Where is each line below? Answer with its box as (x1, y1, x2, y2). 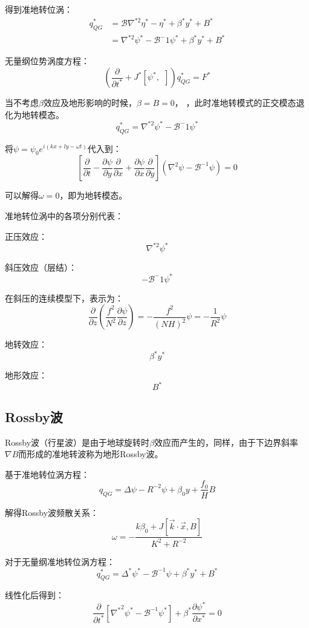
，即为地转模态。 (59, 189, 128, 202)
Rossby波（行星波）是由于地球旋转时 (5, 435, 150, 448)
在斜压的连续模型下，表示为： (5, 291, 123, 304)
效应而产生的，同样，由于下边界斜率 (154, 435, 299, 448)
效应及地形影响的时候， (43, 96, 137, 109)
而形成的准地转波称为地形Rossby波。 (18, 448, 163, 460)
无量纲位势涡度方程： (5, 55, 89, 67)
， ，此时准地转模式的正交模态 (174, 96, 296, 109)
